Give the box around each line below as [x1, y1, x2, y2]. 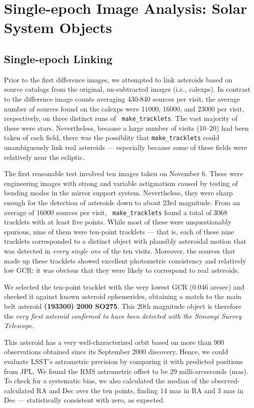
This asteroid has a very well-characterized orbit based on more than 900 [4, 336, 224, 347]
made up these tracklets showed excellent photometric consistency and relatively [4, 255, 246, 265]
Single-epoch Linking [4, 51, 113, 66]
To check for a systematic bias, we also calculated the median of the [4, 375, 209, 386]
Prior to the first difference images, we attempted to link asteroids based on [4, 74, 232, 84]
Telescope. [4, 320, 34, 331]
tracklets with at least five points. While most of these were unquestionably [4, 217, 232, 227]
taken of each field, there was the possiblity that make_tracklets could [4, 132, 220, 143]
